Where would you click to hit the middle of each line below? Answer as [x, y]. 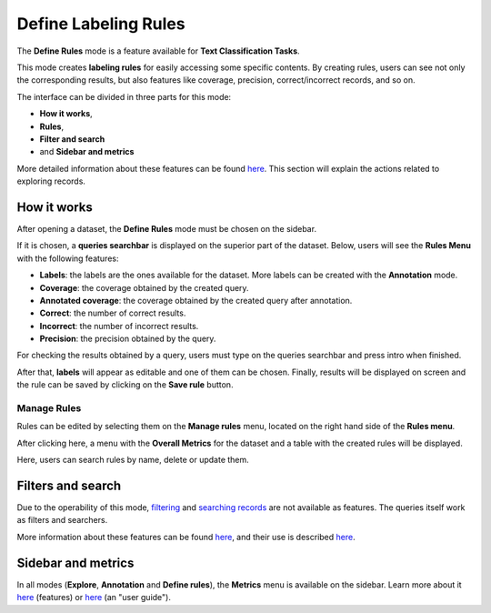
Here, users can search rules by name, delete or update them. [133, 460]
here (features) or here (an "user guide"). [94, 598]
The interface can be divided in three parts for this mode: [124, 96]
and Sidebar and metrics [87, 152]
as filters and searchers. [62, 520]
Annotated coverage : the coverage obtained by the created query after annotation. [196, 300]
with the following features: [68, 258]
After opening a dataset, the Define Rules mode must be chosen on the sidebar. [167, 228]
